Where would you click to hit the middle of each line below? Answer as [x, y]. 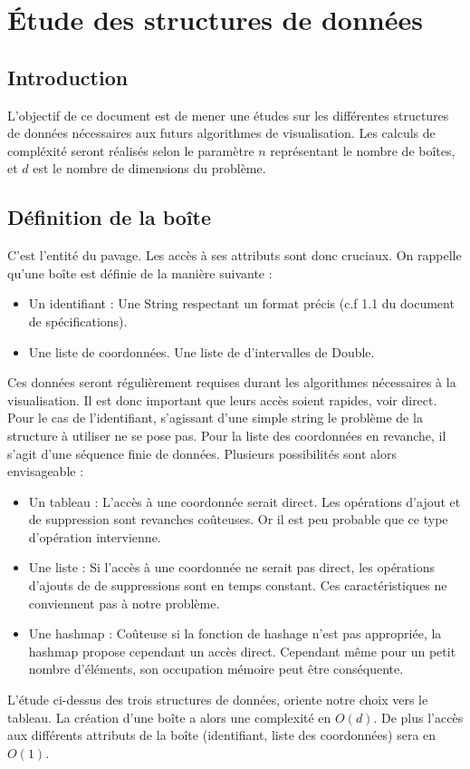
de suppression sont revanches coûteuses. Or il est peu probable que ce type [238, 519]
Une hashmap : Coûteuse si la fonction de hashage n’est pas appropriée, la [235, 633]
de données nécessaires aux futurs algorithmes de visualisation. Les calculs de [221, 133]
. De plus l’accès [418, 717]
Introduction [68, 77]
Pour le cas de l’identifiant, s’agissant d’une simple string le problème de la [215, 418]
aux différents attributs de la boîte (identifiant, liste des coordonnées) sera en [222, 735]
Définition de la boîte [110, 217]
